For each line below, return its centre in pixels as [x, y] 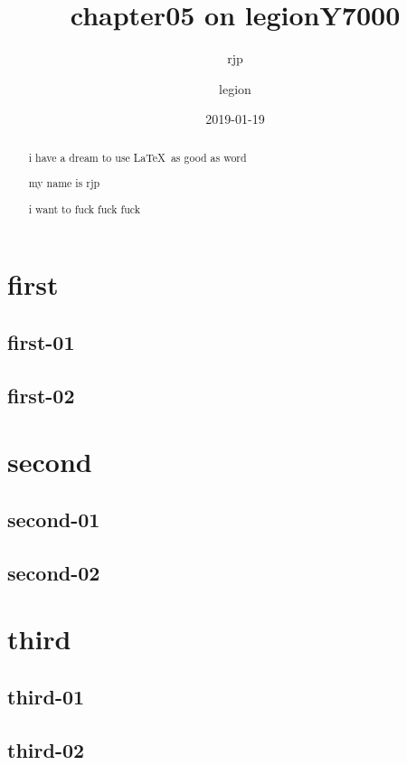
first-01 [41, 342]
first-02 [41, 395]
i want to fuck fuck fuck [84, 208]
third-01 [46, 696]
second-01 [54, 519]
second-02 [54, 572]
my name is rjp [64, 183]
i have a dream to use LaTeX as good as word [137, 157]
